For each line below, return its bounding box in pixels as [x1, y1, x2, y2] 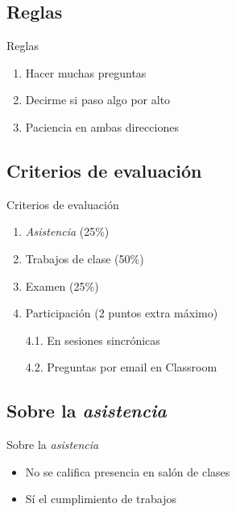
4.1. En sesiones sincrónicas [25, 331, 160, 348]
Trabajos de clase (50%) [25, 250, 144, 266]
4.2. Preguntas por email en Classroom [25, 359, 217, 376]
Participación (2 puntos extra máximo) [25, 304, 218, 321]
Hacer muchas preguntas [25, 64, 147, 81]
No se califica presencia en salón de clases [25, 463, 230, 480]
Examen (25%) [25, 277, 99, 294]
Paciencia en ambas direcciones [25, 118, 179, 135]
